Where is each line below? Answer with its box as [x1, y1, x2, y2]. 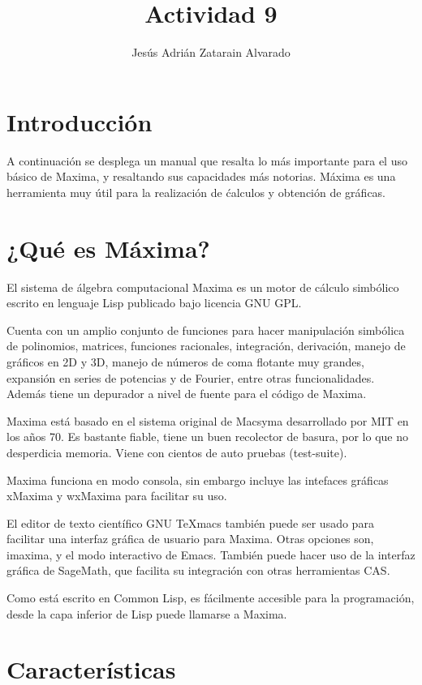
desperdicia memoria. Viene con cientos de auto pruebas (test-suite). [6, 443, 347, 460]
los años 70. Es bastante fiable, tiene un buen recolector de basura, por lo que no [6, 428, 409, 445]
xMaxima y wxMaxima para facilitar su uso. [6, 487, 227, 504]
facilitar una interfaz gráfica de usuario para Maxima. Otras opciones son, [6, 530, 374, 547]
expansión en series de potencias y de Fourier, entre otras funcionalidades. [6, 369, 375, 386]
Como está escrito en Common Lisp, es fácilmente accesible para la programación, [6, 589, 415, 606]
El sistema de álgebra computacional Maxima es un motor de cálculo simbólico [6, 278, 399, 295]
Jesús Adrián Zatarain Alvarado [131, 44, 291, 61]
